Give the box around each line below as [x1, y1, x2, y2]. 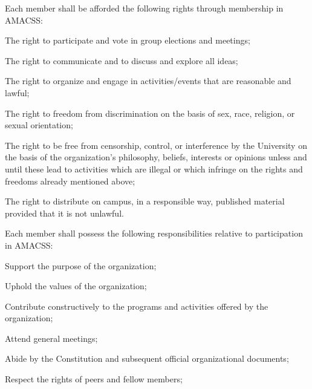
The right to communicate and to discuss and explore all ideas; [5, 54, 238, 67]
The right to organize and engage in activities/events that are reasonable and [5, 74, 291, 87]
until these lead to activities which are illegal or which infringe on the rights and [5, 162, 303, 175]
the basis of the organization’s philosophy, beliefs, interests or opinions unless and [5, 151, 307, 163]
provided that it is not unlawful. [5, 206, 124, 219]
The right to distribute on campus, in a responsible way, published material [5, 195, 285, 208]
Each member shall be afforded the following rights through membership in [5, 2, 284, 14]
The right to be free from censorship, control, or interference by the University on [5, 139, 307, 151]
